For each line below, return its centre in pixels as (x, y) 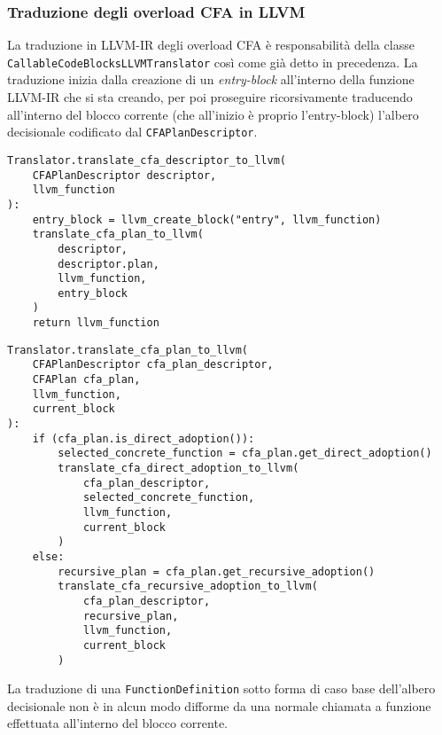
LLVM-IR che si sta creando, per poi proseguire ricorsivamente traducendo (210, 97)
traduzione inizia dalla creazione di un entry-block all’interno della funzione (211, 79)
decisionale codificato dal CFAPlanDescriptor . (132, 132)
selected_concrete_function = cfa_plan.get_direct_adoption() (245, 454)
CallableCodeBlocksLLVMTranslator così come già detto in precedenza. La (213, 62)
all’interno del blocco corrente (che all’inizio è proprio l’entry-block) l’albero (213, 114)
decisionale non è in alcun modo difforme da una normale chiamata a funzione (219, 705)
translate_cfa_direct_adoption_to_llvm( (178, 469)
